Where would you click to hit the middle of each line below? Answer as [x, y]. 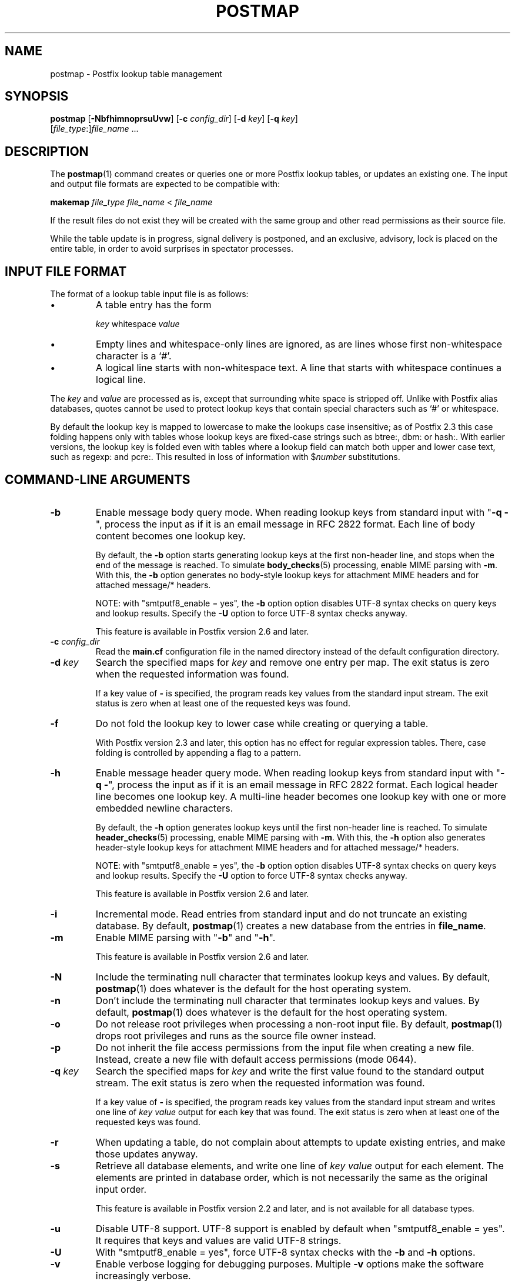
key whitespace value [138, 324]
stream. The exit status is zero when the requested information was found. [260, 1082]
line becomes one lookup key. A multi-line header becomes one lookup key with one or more [301, 796]
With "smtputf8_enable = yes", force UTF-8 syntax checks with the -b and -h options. [285, 1252]
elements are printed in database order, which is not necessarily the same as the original [292, 1177]
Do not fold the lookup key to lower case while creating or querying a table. [262, 723]
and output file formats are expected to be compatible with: [165, 184]
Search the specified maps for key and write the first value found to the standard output [290, 1071]
